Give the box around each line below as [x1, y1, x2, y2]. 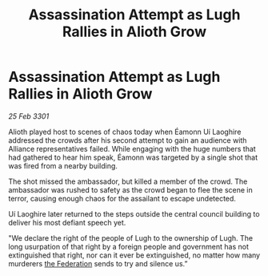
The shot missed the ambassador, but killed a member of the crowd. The [8, 177, 248, 186]
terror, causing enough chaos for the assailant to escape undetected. [8, 193, 236, 203]
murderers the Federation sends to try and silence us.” [8, 258, 188, 268]
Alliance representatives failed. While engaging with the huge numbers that [8, 144, 256, 153]
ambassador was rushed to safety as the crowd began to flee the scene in [8, 185, 254, 194]
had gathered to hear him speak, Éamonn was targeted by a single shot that [8, 152, 258, 162]
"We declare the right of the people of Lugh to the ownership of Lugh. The [8, 233, 254, 242]
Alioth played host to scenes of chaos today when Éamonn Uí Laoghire [8, 127, 242, 136]
